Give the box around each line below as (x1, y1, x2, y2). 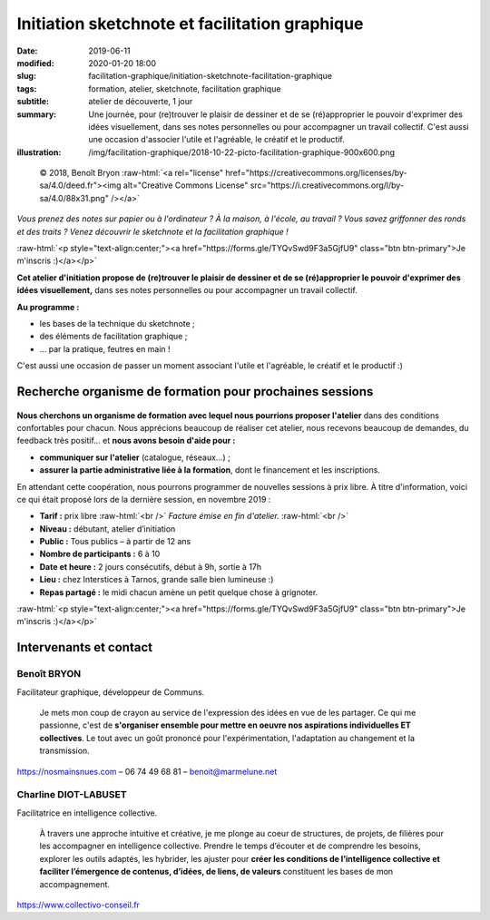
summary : (16, 109, 57, 120)
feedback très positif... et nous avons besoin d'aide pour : (16, 436, 236, 446)
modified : (16, 57, 54, 68)
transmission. (39, 745, 90, 757)
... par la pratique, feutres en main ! (39, 343, 171, 354)
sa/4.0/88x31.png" (39, 192, 109, 203)
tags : (16, 83, 37, 94)
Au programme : (16, 301, 80, 312)
